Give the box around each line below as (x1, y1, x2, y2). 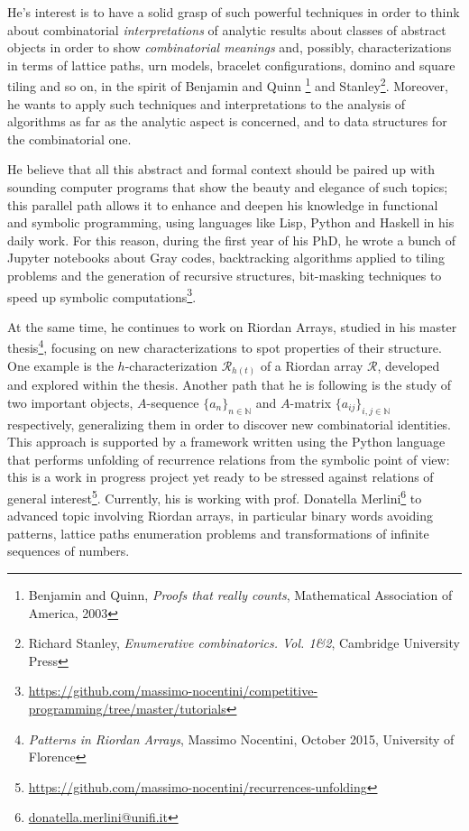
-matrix (290, 392, 332, 411)
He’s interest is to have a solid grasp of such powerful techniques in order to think (7, 3, 460, 21)
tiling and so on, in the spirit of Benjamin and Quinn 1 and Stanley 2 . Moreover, (7, 74, 449, 96)
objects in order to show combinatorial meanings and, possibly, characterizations (7, 38, 452, 57)
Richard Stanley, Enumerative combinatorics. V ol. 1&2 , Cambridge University (28, 633, 460, 652)
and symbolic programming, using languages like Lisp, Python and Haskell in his (7, 213, 455, 232)
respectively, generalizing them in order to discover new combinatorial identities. (7, 414, 452, 433)
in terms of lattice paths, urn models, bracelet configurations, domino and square (7, 55, 455, 74)
